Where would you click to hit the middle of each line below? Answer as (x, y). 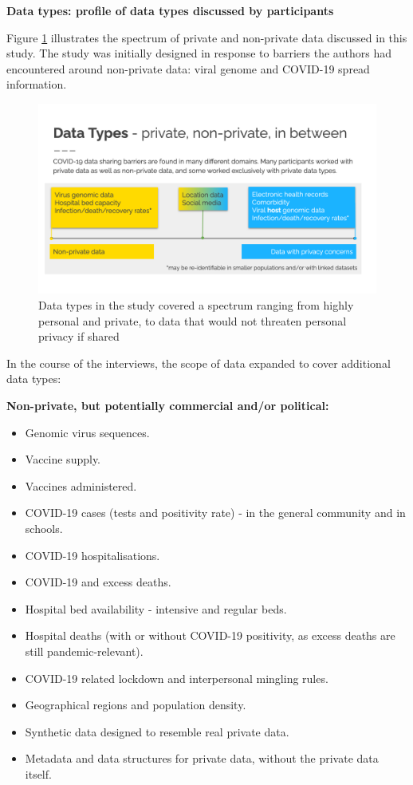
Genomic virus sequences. (87, 432)
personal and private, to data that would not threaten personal (193, 320)
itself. (38, 773)
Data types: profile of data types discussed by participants (170, 10)
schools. (44, 528)
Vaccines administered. (81, 485)
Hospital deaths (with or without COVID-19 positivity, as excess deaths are (210, 635)
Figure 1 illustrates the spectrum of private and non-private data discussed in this (207, 37)
